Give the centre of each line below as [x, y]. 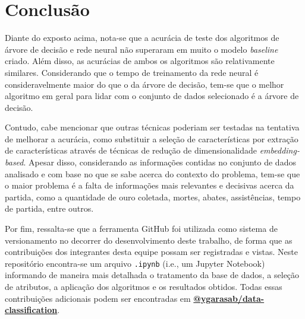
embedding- [279, 150]
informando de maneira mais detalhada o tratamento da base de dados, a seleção [152, 275]
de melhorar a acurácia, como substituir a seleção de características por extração [152, 138]
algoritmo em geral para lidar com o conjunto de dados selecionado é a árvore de [152, 96]
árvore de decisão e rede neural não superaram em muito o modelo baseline [142, 49]
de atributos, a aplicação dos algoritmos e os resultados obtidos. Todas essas [144, 287]
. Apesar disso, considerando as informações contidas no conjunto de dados [160, 162]
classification [31, 310]
